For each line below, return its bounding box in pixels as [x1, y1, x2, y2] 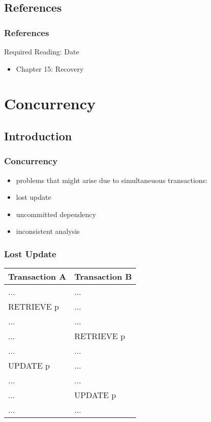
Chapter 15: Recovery [16, 63, 84, 74]
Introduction [4, 128, 72, 143]
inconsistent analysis [16, 226, 80, 236]
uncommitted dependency [16, 208, 96, 219]
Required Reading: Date [4, 46, 79, 56]
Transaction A [8, 270, 67, 283]
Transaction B [74, 270, 132, 283]
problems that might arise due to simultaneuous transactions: [16, 174, 208, 185]
